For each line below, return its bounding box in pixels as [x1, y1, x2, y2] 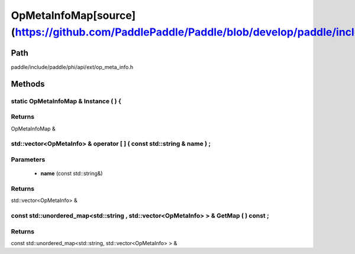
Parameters [11, 155, 46, 164]
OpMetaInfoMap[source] [11, 9, 136, 22]
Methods [11, 79, 45, 89]
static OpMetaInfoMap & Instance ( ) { [11, 97, 121, 105]
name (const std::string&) [40, 170, 103, 177]
